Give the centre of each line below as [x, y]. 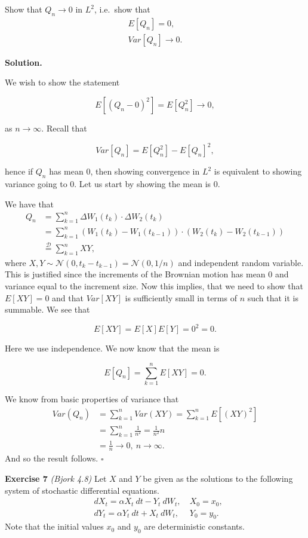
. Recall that [64, 128]
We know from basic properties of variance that [92, 399]
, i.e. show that [122, 9]
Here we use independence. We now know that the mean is [112, 348]
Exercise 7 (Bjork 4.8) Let [56, 478]
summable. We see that [47, 309]
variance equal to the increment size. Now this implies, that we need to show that [154, 286]
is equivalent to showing [258, 171]
